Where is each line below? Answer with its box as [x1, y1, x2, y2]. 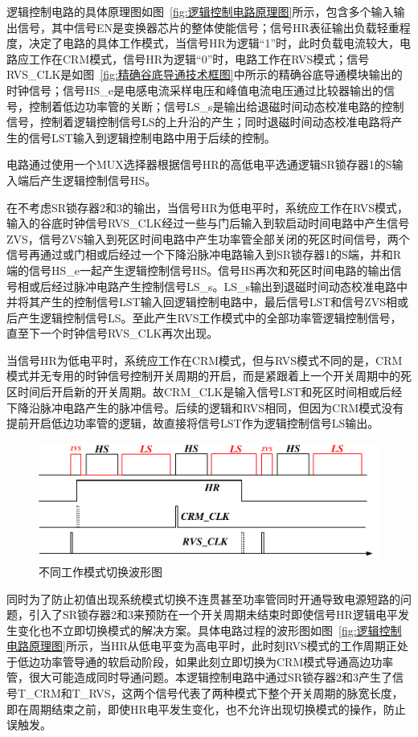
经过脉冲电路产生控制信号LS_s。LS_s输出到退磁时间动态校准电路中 [51, 277, 408, 294]
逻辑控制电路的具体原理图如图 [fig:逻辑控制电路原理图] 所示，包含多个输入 [6, 3, 394, 19]
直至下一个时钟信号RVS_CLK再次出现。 [6, 325, 219, 342]
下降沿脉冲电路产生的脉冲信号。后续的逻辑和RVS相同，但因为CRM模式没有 [6, 399, 404, 416]
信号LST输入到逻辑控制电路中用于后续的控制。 [28, 129, 276, 145]
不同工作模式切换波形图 [39, 563, 162, 579]
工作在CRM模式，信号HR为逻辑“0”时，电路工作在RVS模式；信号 [28, 50, 370, 67]
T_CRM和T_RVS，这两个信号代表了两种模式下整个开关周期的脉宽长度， [17, 685, 404, 702]
